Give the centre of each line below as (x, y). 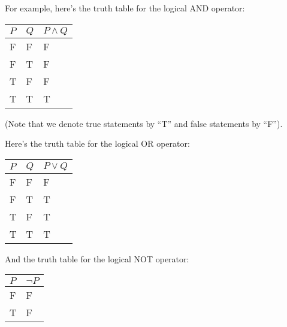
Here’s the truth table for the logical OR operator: (97, 143)
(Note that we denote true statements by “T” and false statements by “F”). (144, 123)
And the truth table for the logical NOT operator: (97, 258)
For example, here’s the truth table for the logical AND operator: (125, 8)
